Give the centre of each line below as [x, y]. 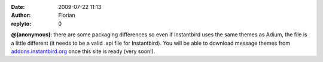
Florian [67, 15]
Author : [21, 15]
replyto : [21, 23]
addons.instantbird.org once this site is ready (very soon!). [83, 51]
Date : [18, 7]
